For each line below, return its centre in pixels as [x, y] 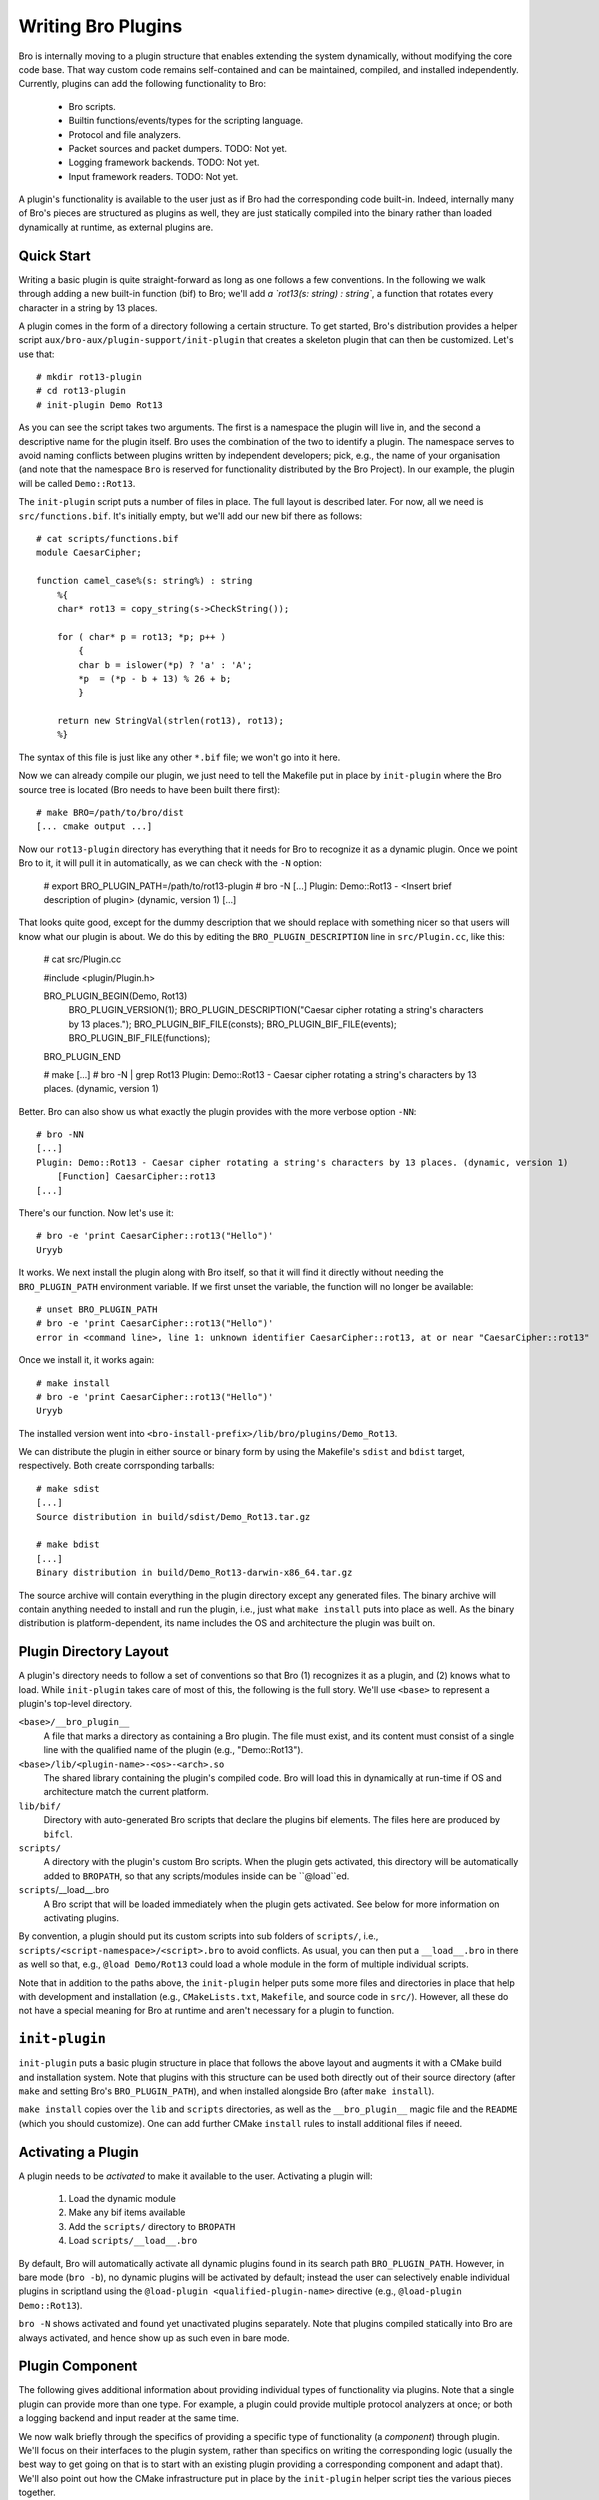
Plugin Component [78, 2366]
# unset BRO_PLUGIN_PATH [97, 1309]
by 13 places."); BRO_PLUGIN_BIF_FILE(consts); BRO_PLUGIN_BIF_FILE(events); [232, 1024]
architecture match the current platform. [126, 1792]
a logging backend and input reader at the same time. [129, 2418]
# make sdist [68, 1488]
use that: [36, 354]
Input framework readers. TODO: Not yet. [153, 176]
